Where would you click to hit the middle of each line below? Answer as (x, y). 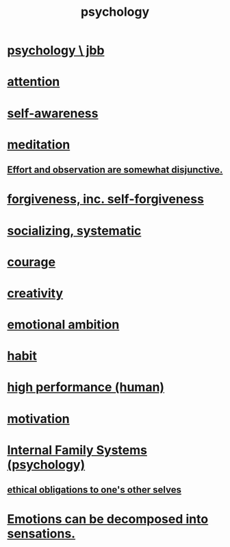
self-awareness (53, 113)
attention (34, 82)
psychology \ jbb (56, 50)
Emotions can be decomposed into (108, 519)
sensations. (41, 534)
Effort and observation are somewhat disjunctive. (115, 170)
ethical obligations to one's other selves (94, 490)
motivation (38, 418)
